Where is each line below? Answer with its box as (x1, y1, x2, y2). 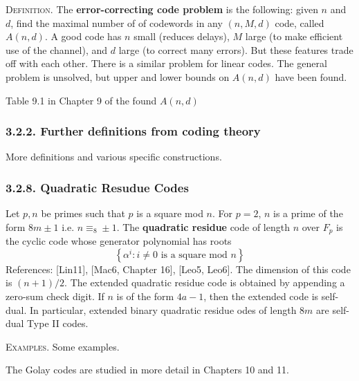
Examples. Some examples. (6, 339, 120, 353)
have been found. (275, 69, 347, 84)
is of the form (116, 289, 174, 304)
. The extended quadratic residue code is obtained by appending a (64, 275, 345, 290)
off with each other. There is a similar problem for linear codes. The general (6, 56, 327, 71)
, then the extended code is (203, 289, 319, 304)
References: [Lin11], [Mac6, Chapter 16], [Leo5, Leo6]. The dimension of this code (6, 261, 351, 276)
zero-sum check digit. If (6, 289, 104, 304)
